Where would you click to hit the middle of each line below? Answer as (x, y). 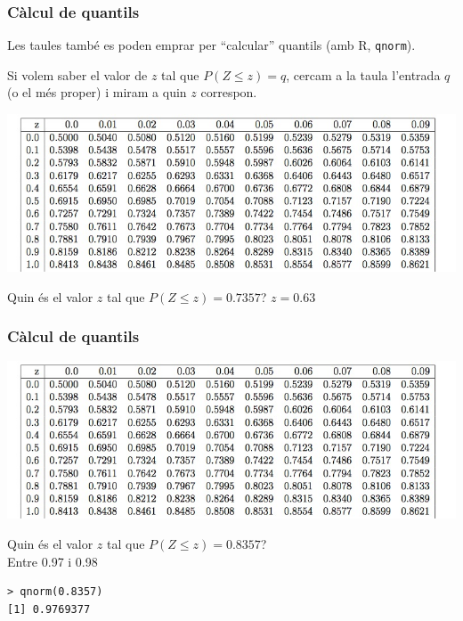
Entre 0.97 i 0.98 (53, 561)
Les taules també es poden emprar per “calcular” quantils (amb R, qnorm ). (211, 45)
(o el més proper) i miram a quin (97, 92)
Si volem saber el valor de (77, 74)
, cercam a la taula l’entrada (363, 74)
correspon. (229, 92)
